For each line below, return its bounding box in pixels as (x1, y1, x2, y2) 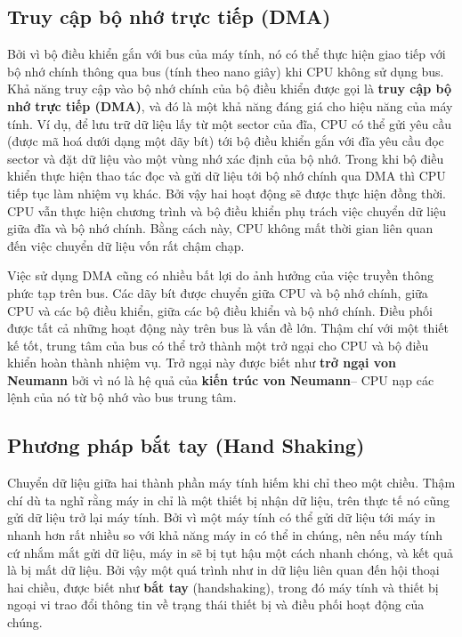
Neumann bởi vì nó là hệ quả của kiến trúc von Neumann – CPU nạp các (7, 370, 434, 389)
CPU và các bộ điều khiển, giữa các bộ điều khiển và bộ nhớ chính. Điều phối (7, 301, 433, 319)
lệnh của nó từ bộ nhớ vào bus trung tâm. (7, 388, 237, 407)
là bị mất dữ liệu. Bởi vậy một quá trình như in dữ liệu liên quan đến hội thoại (7, 560, 440, 579)
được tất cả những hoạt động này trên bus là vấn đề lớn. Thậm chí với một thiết (7, 318, 449, 337)
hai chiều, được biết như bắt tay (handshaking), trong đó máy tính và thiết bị (7, 577, 439, 596)
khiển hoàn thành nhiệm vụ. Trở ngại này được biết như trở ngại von (7, 353, 396, 372)
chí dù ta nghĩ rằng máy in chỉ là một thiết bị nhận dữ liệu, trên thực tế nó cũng (7, 490, 450, 509)
